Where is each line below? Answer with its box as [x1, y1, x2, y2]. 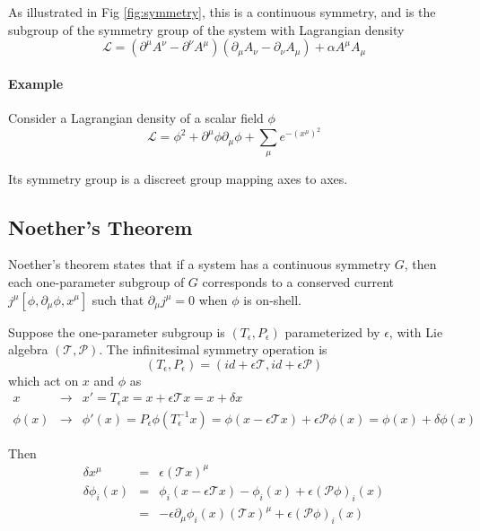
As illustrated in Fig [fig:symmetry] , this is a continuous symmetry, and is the [8, 3, 436, 21]
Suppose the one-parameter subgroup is [8, 322, 225, 341]
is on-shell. [243, 290, 301, 309]
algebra [8, 340, 48, 359]
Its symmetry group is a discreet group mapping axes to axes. [8, 169, 348, 187]
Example [8, 74, 64, 92]
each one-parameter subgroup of [8, 272, 185, 291]
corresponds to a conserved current [202, 272, 395, 291]
